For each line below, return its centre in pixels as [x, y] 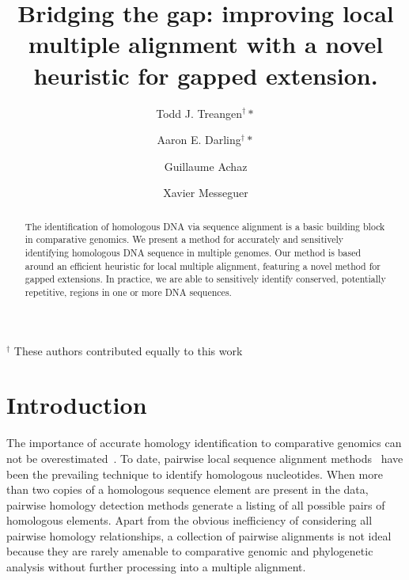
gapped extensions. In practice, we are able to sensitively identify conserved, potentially [205, 279]
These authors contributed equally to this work [128, 350]
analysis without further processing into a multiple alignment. [156, 567]
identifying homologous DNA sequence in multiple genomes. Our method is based [193, 252]
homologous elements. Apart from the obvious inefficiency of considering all [189, 520]
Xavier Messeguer [206, 193]
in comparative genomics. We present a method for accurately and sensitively [184, 239]
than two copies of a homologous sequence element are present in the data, [187, 489]
